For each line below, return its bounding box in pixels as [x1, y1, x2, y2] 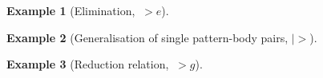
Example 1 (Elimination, [6, 2, 135, 18]
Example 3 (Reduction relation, [6, 56, 169, 72]
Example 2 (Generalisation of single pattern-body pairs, [6, 29, 289, 45]
